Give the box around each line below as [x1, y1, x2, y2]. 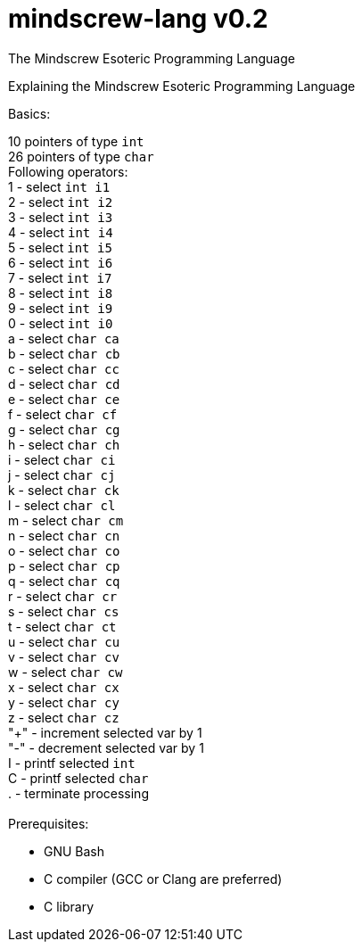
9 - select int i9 [8, 300, 113, 316]
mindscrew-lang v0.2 [8, 4, 268, 34]
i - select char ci [8, 451, 116, 467]
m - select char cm [8, 512, 124, 528]
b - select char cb [8, 345, 120, 361]
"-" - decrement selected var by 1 [8, 739, 204, 755]
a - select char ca [8, 330, 119, 346]
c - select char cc [8, 360, 119, 376]
